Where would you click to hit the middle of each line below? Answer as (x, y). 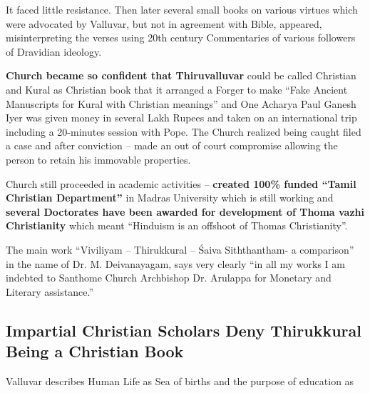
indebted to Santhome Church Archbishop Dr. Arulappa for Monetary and (169, 278)
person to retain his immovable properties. (98, 159)
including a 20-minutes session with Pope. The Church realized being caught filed (184, 131)
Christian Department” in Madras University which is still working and (170, 198)
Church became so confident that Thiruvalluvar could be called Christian (181, 75)
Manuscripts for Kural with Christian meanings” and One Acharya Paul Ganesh (181, 103)
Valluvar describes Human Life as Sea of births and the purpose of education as (180, 380)
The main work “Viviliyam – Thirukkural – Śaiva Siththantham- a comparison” (180, 249)
